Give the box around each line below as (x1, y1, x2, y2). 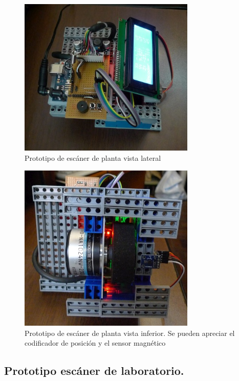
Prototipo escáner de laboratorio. (4, 363, 184, 378)
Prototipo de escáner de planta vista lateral (25, 153, 161, 163)
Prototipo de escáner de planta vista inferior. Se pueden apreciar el (25, 327, 235, 338)
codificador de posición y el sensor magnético (25, 337, 166, 348)
